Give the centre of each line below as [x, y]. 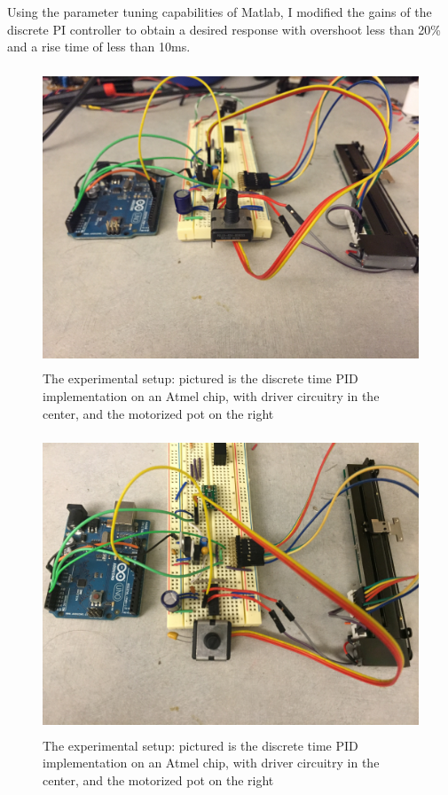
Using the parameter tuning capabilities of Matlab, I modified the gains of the [220, 12]
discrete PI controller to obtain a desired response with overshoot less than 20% [224, 29]
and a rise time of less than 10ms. [99, 47]
